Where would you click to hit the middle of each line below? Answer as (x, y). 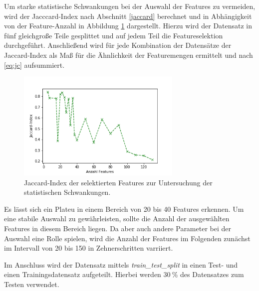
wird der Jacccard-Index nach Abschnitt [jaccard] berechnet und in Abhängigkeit (128, 16)
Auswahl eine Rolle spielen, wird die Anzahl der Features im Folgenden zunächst (127, 238)
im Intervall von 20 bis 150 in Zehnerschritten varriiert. (89, 248)
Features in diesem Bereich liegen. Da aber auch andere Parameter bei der (118, 228)
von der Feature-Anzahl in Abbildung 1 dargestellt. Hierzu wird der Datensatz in (128, 26)
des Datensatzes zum (212, 274)
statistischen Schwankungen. (67, 192)
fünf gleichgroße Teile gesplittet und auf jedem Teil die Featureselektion (114, 35)
